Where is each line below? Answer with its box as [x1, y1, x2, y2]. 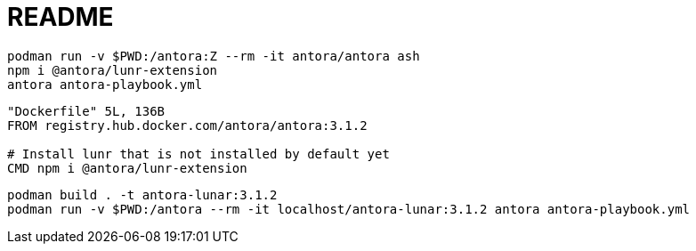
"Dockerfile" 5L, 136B [7, 103, 166, 118]
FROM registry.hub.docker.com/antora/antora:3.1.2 [7, 117, 368, 133]
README [7, 2, 114, 32]
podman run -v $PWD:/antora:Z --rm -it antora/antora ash [7, 48, 420, 63]
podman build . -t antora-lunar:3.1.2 [7, 187, 278, 202]
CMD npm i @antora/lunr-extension [7, 160, 247, 175]
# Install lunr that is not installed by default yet [7, 146, 390, 161]
